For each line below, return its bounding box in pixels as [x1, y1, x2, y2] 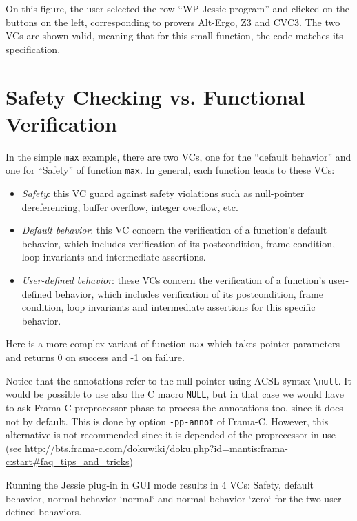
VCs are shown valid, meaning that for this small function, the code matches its [6, 28, 343, 43]
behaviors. [39, 504, 82, 519]
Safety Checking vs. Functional [6, 82, 305, 110]
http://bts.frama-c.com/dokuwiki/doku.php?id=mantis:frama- [25, 440, 288, 455]
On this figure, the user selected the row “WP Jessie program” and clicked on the [6, 1, 350, 15]
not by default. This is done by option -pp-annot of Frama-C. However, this [6, 413, 329, 428]
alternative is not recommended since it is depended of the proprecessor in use [6, 427, 336, 442]
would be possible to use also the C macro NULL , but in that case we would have [6, 387, 345, 401]
